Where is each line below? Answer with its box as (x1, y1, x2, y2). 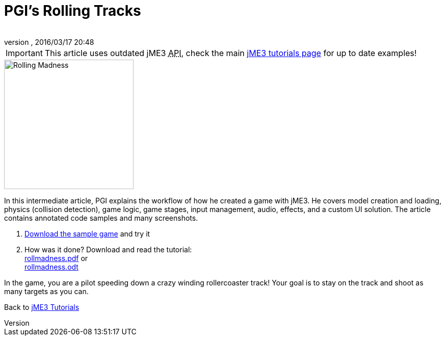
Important (6, 47, 43, 58)
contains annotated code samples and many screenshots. (4, 213, 198, 222)
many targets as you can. (4, 286, 89, 296)
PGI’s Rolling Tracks (4, 2, 141, 19)
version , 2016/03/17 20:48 (4, 37, 94, 46)
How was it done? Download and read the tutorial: (24, 245, 192, 254)
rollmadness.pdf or (24, 253, 88, 263)
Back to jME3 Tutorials (4, 302, 80, 311)
